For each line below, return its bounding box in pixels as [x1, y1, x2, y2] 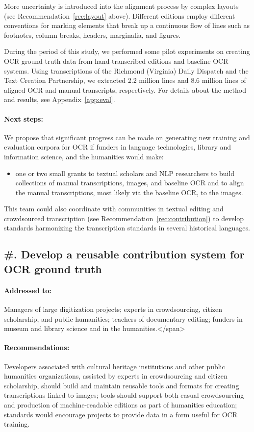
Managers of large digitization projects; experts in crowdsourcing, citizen [4, 304, 223, 314]
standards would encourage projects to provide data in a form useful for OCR [4, 409, 237, 419]
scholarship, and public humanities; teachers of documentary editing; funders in [4, 313, 243, 324]
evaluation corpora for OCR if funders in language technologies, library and [4, 142, 231, 152]
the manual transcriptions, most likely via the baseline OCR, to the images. [15, 187, 243, 197]
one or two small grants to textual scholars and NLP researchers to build [15, 168, 235, 178]
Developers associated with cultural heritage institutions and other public [4, 361, 225, 371]
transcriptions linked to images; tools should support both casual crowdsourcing [4, 390, 244, 400]
